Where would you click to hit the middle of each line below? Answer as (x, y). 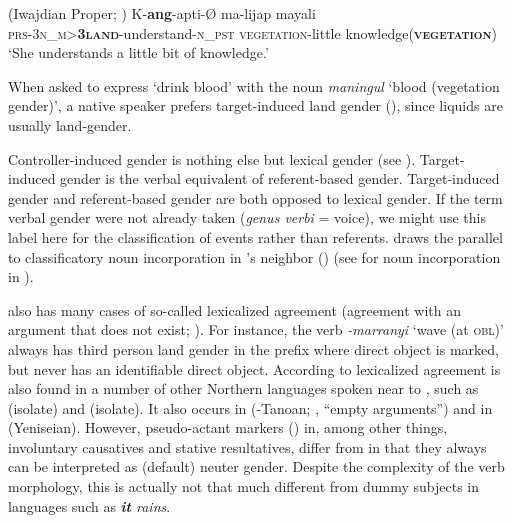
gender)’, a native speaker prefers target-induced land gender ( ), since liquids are (255, 105)
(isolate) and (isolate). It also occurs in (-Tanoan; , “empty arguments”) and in (250, 407)
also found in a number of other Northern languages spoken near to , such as (243, 388)
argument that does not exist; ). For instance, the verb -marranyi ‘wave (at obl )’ (256, 329)
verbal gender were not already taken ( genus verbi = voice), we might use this (247, 217)
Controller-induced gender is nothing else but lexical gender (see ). (212, 158)
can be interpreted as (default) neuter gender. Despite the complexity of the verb (256, 466)
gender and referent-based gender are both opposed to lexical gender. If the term (255, 197)
